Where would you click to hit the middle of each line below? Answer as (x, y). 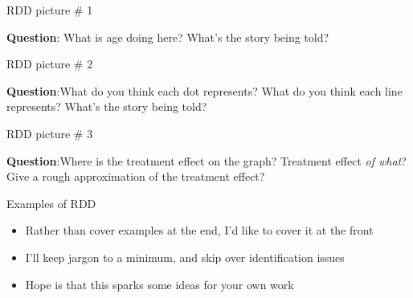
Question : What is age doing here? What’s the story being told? (168, 37)
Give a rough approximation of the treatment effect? (136, 176)
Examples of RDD (51, 203)
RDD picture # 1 (50, 10)
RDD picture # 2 (50, 64)
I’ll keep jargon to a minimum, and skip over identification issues (185, 257)
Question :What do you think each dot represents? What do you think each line (204, 90)
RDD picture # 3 (50, 133)
